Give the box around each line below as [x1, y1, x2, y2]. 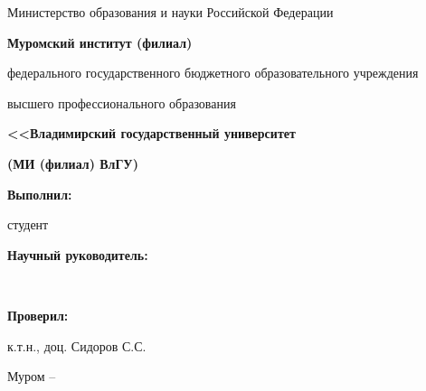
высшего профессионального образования [7, 93, 236, 112]
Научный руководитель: [7, 245, 148, 264]
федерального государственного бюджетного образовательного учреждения [7, 63, 419, 82]
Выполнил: [7, 184, 72, 203]
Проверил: [7, 305, 69, 324]
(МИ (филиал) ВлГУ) [7, 154, 138, 172]
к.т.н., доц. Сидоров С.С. [7, 336, 147, 355]
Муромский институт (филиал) [7, 33, 193, 51]
